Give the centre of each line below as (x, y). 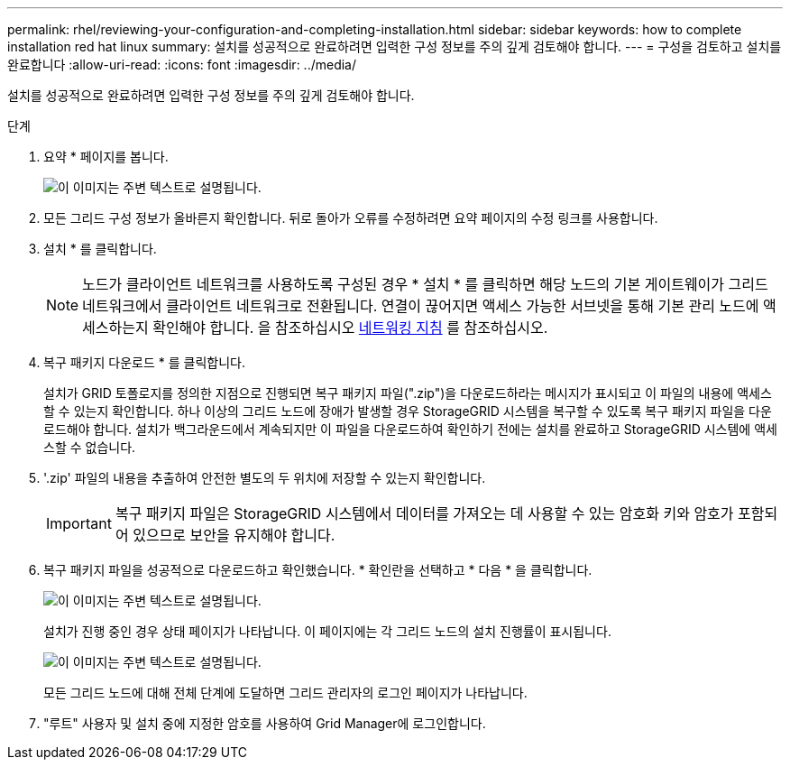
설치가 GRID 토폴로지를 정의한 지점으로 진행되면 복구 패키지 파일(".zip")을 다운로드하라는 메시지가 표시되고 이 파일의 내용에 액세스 (408, 393)
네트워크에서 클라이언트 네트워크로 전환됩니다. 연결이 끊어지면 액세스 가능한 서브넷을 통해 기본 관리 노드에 (421, 306)
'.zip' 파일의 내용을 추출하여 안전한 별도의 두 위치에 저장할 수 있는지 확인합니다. (265, 478)
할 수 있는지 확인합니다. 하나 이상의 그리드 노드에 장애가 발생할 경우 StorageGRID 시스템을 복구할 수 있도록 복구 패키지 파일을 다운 (408, 411)
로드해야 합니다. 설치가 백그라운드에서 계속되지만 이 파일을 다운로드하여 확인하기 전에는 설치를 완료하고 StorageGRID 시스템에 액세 (410, 429)
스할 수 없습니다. (90, 447)
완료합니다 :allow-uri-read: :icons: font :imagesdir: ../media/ (182, 65)
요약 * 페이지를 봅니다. (106, 157)
